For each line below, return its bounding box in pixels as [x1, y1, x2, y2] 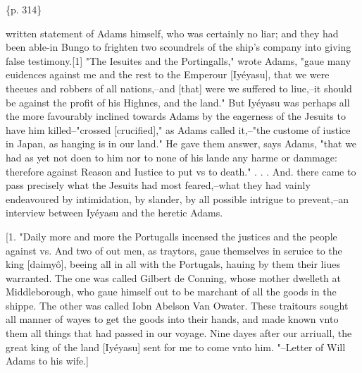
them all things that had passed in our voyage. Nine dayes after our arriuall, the [6, 326, 352, 341]
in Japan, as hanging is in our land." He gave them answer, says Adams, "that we [6, 136, 357, 151]
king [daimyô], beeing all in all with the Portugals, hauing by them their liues [6, 257, 340, 271]
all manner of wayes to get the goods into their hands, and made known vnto [6, 312, 339, 326]
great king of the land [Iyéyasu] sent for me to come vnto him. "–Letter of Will [6, 339, 346, 354]
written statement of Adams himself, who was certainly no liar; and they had [6, 25, 339, 40]
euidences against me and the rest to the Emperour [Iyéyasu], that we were [6, 67, 330, 82]
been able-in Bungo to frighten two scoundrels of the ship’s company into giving [6, 39, 351, 54]
